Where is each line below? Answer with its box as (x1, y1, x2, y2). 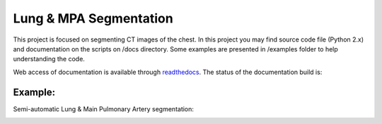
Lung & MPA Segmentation (13, 11, 173, 26)
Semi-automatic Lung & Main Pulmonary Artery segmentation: (13, 104, 195, 113)
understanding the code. (13, 55, 85, 63)
